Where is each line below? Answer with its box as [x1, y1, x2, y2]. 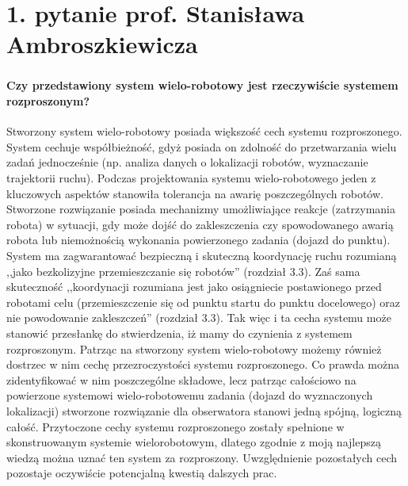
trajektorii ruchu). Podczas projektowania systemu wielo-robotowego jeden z [6, 170, 376, 186]
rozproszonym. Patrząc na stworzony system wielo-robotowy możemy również [6, 340, 382, 357]
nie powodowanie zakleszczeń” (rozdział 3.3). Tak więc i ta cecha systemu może [6, 309, 391, 326]
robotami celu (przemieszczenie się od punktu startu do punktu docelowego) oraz [6, 293, 400, 310]
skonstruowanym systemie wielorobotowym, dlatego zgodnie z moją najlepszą [6, 434, 381, 450]
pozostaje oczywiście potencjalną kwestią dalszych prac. [6, 465, 277, 481]
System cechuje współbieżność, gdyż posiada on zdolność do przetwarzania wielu [6, 138, 397, 155]
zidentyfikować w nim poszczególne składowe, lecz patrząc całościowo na [6, 371, 357, 388]
